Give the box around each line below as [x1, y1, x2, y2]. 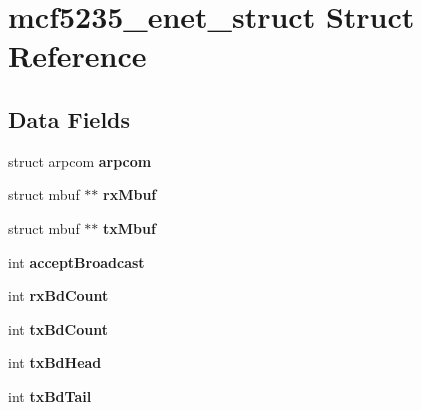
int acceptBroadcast [8, 251, 145, 272]
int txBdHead [8, 352, 102, 373]
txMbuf [103, 217, 156, 238]
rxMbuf [103, 184, 157, 205]
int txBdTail [8, 385, 92, 406]
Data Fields [8, 103, 131, 134]
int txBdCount [8, 318, 108, 339]
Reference [8, 35, 147, 76]
